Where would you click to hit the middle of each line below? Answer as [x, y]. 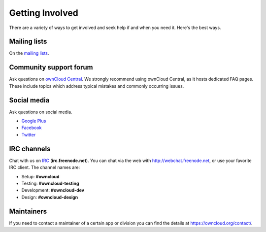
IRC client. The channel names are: [45, 167]
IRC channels [30, 149]
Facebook [32, 128]
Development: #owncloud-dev [53, 190]
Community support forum [51, 67]
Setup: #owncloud [40, 176]
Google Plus [34, 121]
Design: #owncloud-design [50, 197]
